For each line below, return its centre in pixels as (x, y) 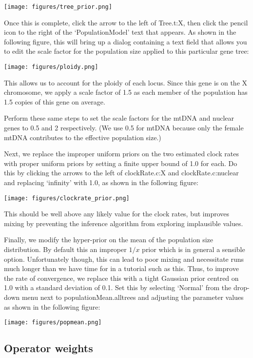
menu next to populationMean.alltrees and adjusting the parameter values (133, 297)
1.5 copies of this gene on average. (55, 101)
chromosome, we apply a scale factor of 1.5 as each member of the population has (126, 92)
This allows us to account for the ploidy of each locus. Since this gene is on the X (126, 82)
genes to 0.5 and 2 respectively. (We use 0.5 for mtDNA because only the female (124, 128)
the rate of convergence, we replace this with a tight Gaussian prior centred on (121, 278)
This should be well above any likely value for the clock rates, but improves (117, 214)
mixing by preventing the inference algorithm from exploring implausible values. (124, 223)
